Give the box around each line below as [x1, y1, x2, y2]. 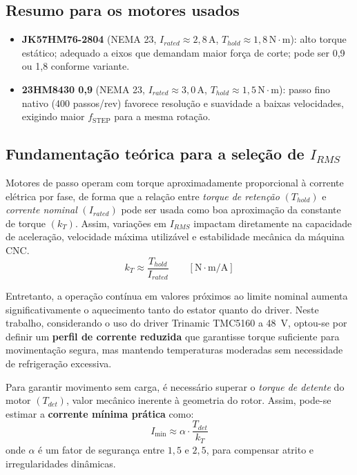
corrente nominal [6, 202, 77, 217]
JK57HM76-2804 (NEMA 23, [21, 32, 157, 46]
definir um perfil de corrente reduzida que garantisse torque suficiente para [6, 329, 340, 343]
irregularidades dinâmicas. [6, 456, 116, 470]
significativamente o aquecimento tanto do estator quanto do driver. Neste [6, 302, 319, 316]
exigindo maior [21, 109, 85, 124]
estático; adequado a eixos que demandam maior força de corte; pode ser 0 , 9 [21, 45, 345, 59]
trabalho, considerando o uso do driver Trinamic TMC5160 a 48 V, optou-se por [6, 316, 347, 330]
